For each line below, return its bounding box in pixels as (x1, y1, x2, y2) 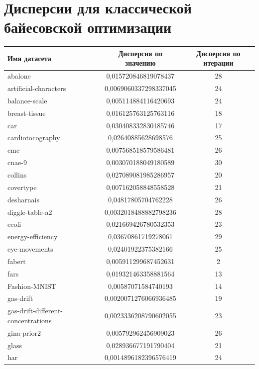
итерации (203, 58, 234, 68)
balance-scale (7, 95, 47, 105)
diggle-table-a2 (7, 206, 52, 217)
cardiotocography (7, 132, 60, 143)
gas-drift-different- (7, 305, 63, 316)
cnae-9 (7, 157, 27, 168)
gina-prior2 (7, 327, 41, 338)
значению (125, 58, 156, 68)
